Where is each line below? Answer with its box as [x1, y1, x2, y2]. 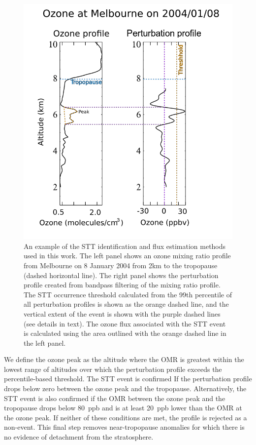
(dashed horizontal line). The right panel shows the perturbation [24, 270, 219, 280]
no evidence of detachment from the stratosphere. [4, 432, 154, 442]
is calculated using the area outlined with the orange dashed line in [24, 328, 226, 338]
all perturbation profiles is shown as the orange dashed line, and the [24, 299, 229, 309]
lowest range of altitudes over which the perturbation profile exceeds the [4, 364, 222, 374]
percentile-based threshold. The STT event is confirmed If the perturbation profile [4, 373, 252, 384]
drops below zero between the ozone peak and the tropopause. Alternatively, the [4, 383, 247, 394]
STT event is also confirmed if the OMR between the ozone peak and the [4, 393, 225, 403]
